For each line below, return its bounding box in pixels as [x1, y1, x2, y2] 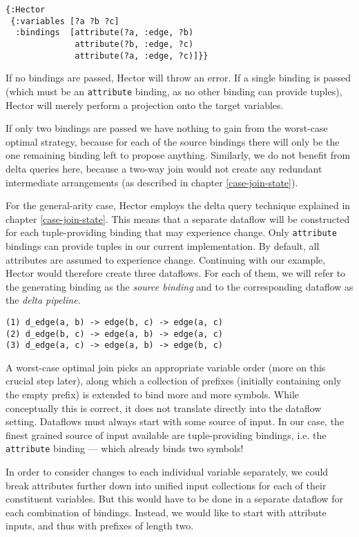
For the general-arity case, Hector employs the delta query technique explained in [6, 198, 351, 213]
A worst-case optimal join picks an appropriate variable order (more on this [6, 360, 326, 374]
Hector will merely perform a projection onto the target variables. [6, 97, 284, 112]
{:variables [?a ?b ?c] [10, 16, 119, 26]
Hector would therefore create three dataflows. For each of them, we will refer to [6, 266, 346, 280]
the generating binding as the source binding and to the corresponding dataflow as [6, 279, 353, 293]
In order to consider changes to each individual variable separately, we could [6, 465, 329, 479]
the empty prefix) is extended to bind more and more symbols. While [6, 387, 300, 402]
